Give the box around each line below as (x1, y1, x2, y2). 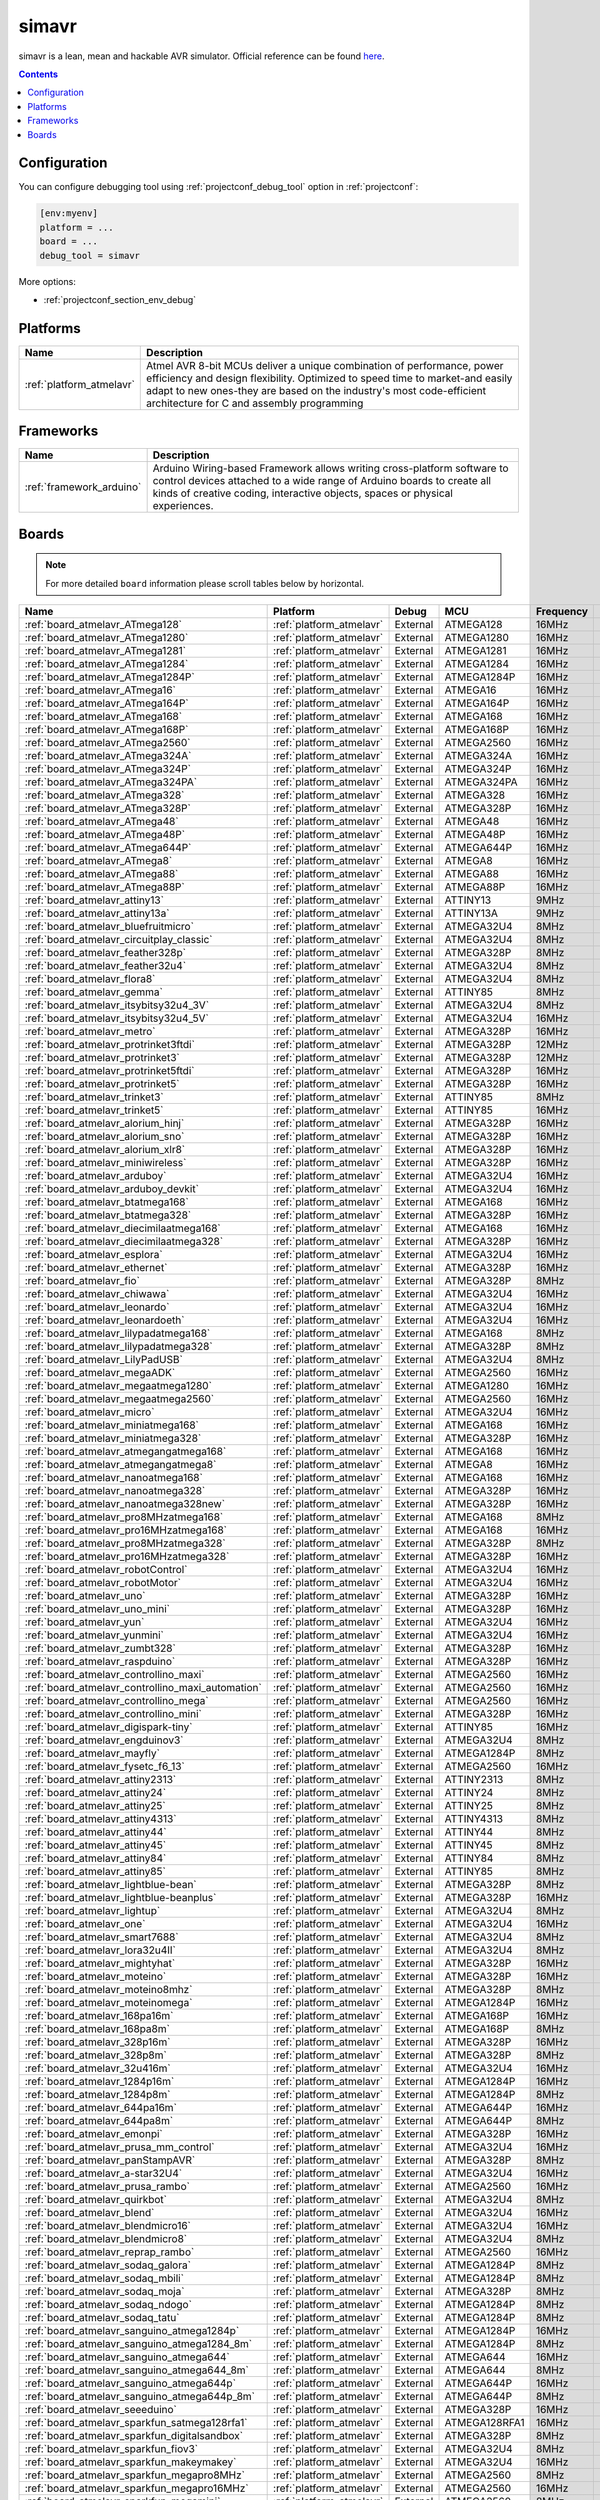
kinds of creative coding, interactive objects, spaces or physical (152, 486, 454, 500)
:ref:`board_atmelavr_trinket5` (24, 1103, 164, 1117)
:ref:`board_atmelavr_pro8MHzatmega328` (24, 1536, 226, 1550)
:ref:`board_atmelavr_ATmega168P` (24, 723, 189, 737)
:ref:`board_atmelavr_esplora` (24, 1248, 164, 1262)
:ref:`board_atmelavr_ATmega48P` (24, 828, 185, 842)
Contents (18, 68, 59, 80)
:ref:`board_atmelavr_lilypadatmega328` (24, 1340, 214, 1354)
